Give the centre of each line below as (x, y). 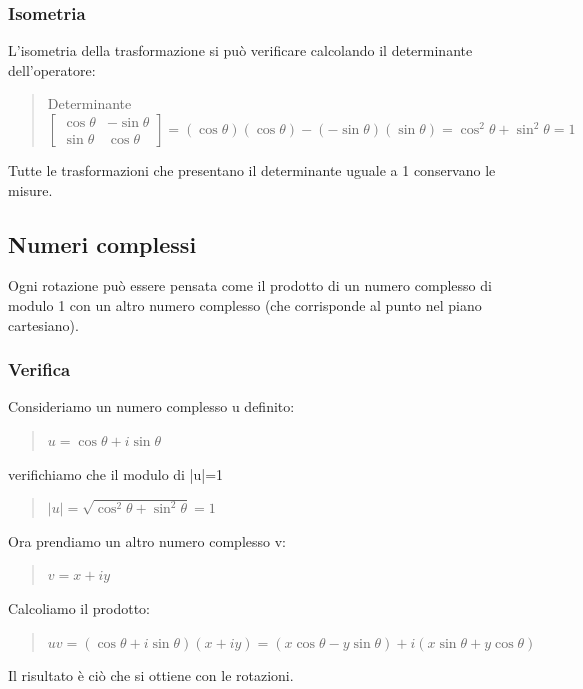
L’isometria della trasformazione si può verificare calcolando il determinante (240, 50)
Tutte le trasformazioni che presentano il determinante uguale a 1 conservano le (252, 170)
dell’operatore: (52, 69)
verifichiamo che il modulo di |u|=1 (116, 473)
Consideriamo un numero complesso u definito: (151, 406)
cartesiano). (43, 324)
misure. (30, 189)
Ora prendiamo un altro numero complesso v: (147, 540)
